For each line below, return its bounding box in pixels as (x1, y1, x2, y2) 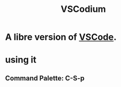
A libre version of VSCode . (5, 31, 117, 43)
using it (5, 54, 37, 66)
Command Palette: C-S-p (5, 74, 85, 83)
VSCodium (60, 3, 106, 15)
